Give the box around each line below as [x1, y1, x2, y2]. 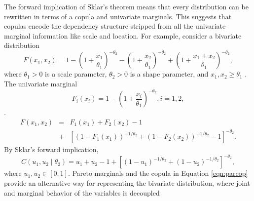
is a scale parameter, [45, 69, 107, 79]
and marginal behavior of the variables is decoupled [4, 187, 160, 198]
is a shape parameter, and [130, 69, 209, 79]
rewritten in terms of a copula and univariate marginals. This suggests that [4, 11, 232, 21]
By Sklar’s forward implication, [4, 144, 99, 155]
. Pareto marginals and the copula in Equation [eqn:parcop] [68, 168, 248, 178]
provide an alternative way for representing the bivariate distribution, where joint [4, 178, 251, 188]
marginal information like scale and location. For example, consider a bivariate [4, 30, 242, 40]
